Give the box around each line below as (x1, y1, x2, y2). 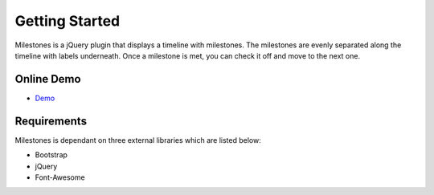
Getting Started (14, 12, 121, 30)
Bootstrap (35, 150, 68, 160)
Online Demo (14, 72, 81, 86)
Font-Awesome (35, 173, 85, 182)
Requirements (14, 114, 88, 128)
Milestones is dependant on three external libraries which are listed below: (14, 135, 261, 144)
